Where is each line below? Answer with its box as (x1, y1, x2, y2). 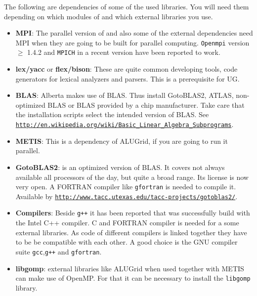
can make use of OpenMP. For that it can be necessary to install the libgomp (15, 273, 251, 283)
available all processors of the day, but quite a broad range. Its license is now (15, 171, 249, 182)
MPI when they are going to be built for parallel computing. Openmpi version (15, 37, 250, 47)
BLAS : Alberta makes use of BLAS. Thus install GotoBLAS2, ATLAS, (15, 90, 234, 100)
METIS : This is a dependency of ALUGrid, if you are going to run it (15, 135, 228, 146)
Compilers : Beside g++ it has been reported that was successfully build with (15, 208, 250, 218)
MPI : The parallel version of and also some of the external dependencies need (15, 28, 253, 38)
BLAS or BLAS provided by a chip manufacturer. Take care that (47, 99, 245, 110)
